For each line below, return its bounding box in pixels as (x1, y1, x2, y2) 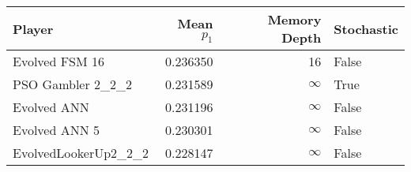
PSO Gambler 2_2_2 (13, 75, 133, 93)
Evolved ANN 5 (13, 121, 100, 139)
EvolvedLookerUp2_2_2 (13, 144, 149, 162)
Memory (267, 10, 322, 28)
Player (13, 19, 54, 38)
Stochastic (334, 19, 398, 38)
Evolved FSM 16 (13, 52, 105, 70)
